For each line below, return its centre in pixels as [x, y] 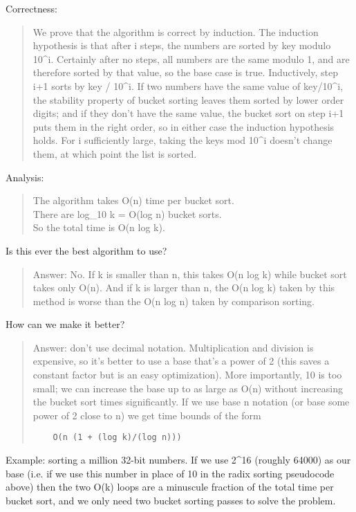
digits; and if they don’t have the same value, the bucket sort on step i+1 [188, 113]
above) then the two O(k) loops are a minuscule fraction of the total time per [170, 487]
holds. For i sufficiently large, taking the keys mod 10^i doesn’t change [182, 140]
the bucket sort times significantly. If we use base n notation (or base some [191, 402]
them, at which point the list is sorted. [115, 153]
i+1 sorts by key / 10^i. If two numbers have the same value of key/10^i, [188, 85]
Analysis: [25, 177]
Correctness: [31, 8]
